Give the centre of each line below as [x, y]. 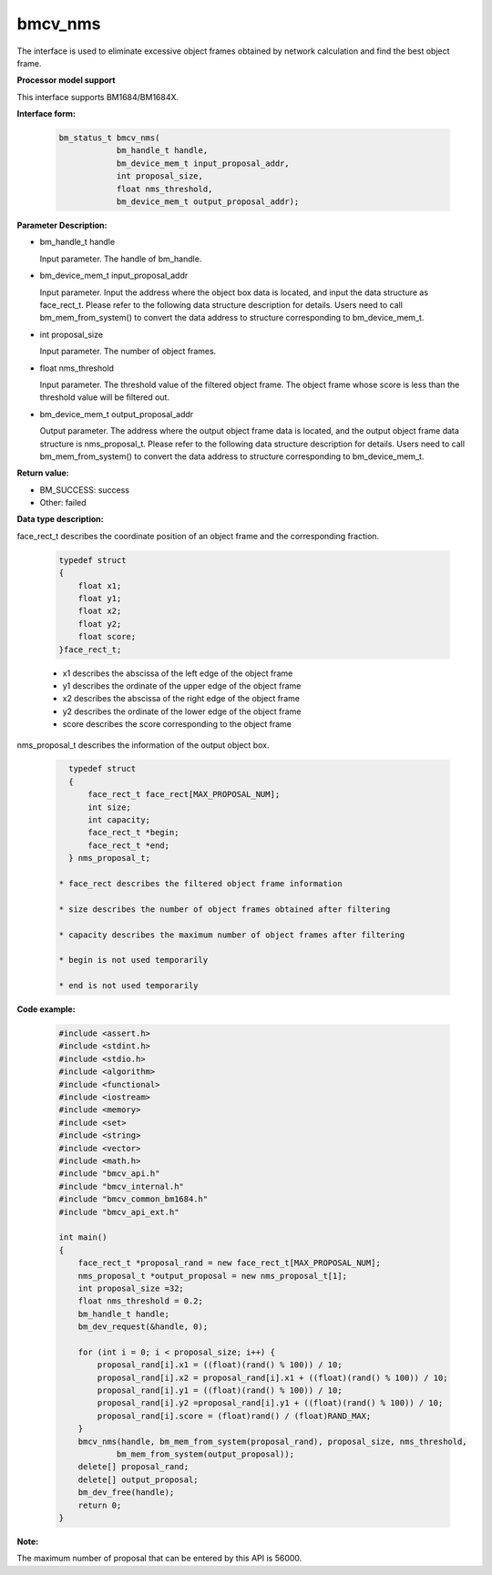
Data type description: [60, 519]
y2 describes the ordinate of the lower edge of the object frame [182, 711]
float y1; [100, 598]
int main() [83, 1237]
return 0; [100, 1505]
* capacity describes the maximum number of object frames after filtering [232, 935]
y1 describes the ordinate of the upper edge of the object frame [182, 685]
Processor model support [66, 80]
